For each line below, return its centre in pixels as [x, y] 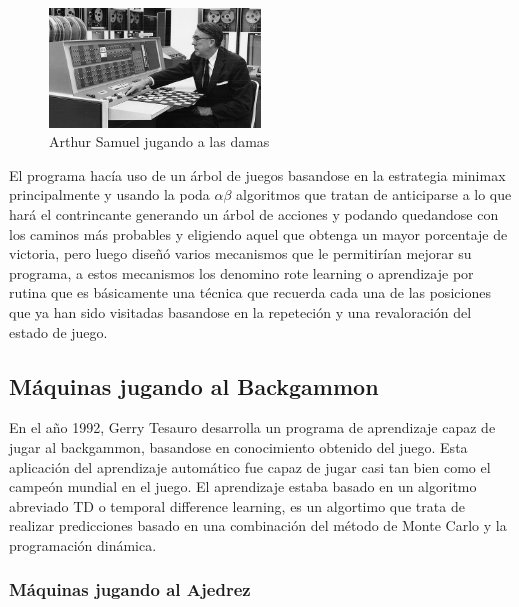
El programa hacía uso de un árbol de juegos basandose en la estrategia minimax [257, 174]
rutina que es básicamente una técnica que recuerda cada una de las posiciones [250, 292]
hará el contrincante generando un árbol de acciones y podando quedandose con [254, 214]
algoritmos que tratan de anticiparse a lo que [374, 194]
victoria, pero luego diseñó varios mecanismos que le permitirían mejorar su [240, 253]
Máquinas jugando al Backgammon [194, 385]
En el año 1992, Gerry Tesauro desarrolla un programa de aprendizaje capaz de [252, 427]
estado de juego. [58, 331]
